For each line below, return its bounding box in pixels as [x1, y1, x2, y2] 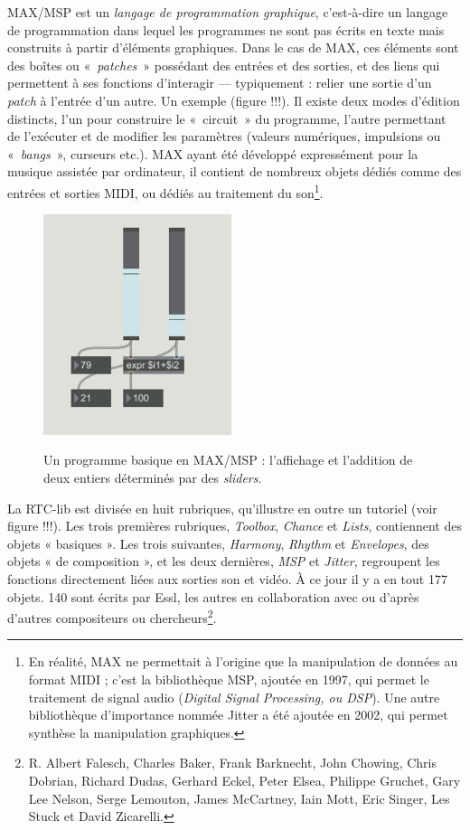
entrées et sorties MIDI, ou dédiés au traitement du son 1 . [7, 180, 324, 202]
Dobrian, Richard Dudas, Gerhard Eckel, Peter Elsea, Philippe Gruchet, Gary [28, 770, 461, 789]
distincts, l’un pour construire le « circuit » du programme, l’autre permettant [7, 108, 446, 127]
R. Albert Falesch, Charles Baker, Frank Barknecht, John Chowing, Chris [28, 753, 437, 772]
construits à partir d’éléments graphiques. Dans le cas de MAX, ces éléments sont [7, 38, 459, 57]
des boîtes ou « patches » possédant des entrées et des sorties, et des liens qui [7, 55, 440, 74]
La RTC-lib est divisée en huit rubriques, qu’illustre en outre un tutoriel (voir [7, 498, 437, 517]
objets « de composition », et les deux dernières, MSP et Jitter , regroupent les [7, 552, 440, 571]
